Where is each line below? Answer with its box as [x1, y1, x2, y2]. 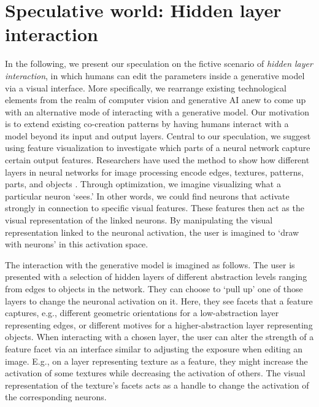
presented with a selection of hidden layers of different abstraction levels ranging [5, 270, 307, 283]
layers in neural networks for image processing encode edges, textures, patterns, [5, 165, 304, 178]
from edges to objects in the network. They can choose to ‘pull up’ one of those [5, 282, 303, 295]
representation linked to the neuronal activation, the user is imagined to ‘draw [5, 225, 299, 238]
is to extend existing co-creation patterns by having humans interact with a [5, 117, 289, 130]
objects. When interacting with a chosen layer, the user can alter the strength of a [5, 330, 314, 343]
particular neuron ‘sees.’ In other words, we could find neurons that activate [5, 189, 290, 202]
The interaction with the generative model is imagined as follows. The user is [5, 258, 295, 271]
